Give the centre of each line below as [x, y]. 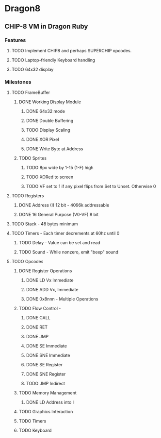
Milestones [18, 82]
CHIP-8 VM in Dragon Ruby [46, 26]
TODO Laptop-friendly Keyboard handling [53, 60]
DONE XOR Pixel [42, 140]
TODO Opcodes [27, 262]
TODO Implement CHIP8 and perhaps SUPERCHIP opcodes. [72, 50]
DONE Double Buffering [50, 121]
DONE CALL [38, 318]
